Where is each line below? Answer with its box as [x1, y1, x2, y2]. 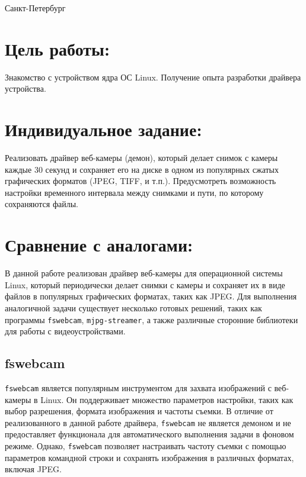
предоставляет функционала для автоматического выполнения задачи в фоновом [5, 428, 294, 440]
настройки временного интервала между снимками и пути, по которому [5, 186, 264, 198]
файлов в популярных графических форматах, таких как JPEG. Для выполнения [5, 290, 297, 302]
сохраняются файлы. [5, 198, 78, 210]
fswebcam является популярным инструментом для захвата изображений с [5, 381, 272, 394]
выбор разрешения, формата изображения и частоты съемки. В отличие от [5, 405, 273, 417]
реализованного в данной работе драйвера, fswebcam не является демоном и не [5, 416, 291, 428]
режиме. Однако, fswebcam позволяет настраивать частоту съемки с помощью [5, 440, 286, 452]
